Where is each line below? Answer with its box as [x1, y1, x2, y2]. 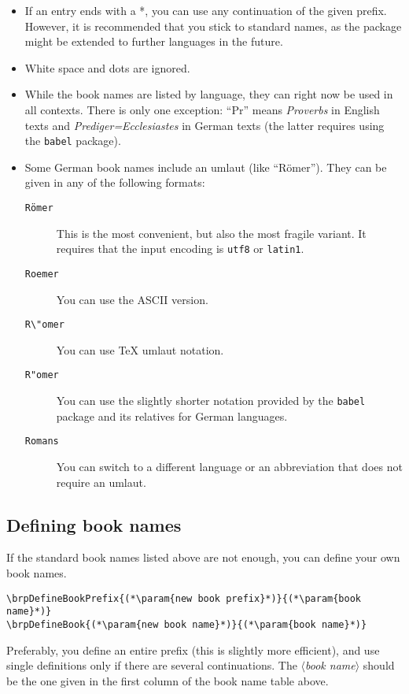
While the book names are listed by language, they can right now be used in [24, 86, 393, 102]
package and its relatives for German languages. [56, 407, 288, 424]
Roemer [24, 268, 59, 280]
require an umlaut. [56, 473, 146, 490]
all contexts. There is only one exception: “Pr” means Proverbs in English [24, 101, 380, 117]
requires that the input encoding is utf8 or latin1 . [56, 240, 304, 257]
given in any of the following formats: [24, 174, 205, 191]
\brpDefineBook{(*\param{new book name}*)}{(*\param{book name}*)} [6, 618, 367, 630]
